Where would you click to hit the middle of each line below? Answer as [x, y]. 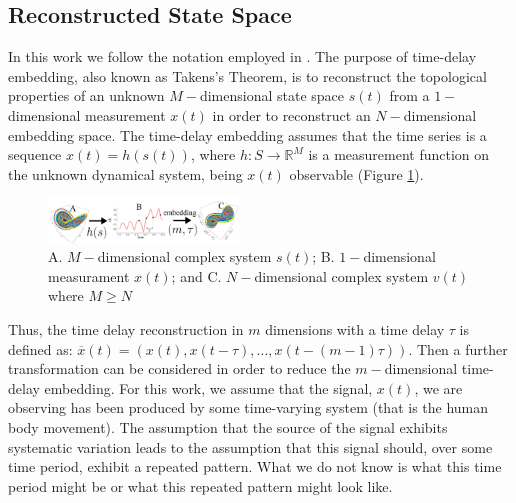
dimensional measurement [87, 114]
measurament [89, 275]
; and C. [196, 275]
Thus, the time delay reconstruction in [126, 329]
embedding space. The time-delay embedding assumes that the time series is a [247, 134]
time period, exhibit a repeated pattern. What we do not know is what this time [255, 466]
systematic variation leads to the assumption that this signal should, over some [250, 446]
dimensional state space [272, 95]
